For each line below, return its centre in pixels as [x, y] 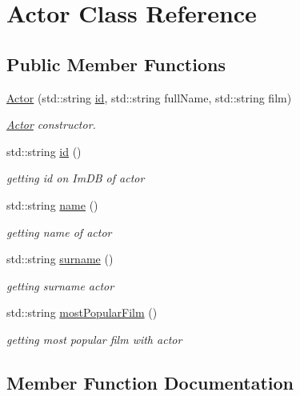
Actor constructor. [51, 124]
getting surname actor [60, 285]
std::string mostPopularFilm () [82, 312]
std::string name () [52, 204]
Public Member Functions [116, 64]
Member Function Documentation [150, 382]
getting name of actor [59, 232]
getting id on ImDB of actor [76, 178]
